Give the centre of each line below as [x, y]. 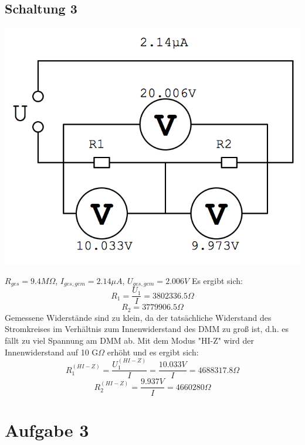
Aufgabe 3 [47, 429]
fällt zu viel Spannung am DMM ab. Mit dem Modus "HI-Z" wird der [130, 340]
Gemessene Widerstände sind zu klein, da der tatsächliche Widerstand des [138, 317]
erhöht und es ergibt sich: [153, 352]
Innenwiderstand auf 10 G [52, 352]
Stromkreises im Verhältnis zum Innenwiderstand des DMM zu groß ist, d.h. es [147, 329]
